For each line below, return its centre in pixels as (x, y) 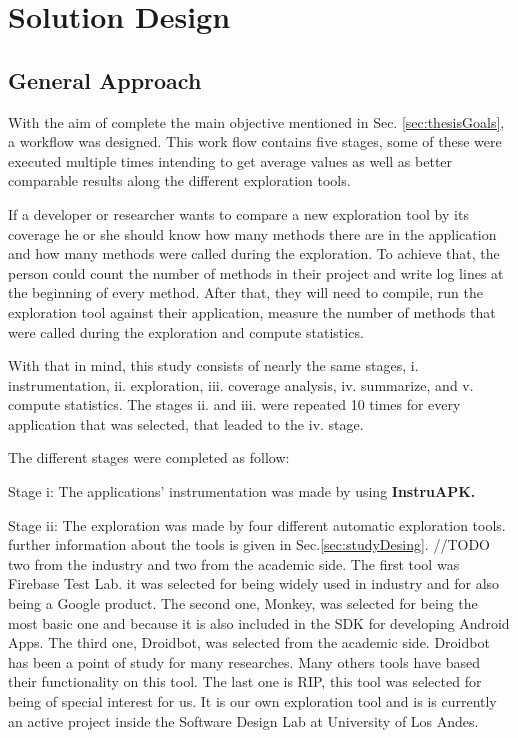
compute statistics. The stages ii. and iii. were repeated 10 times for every (234, 404)
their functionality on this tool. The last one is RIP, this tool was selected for (245, 681)
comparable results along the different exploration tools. (179, 180)
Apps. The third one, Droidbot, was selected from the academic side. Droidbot (249, 642)
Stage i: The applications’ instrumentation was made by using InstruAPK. (242, 491)
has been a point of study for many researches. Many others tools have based (244, 661)
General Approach (105, 79)
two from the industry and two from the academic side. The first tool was (234, 563)
